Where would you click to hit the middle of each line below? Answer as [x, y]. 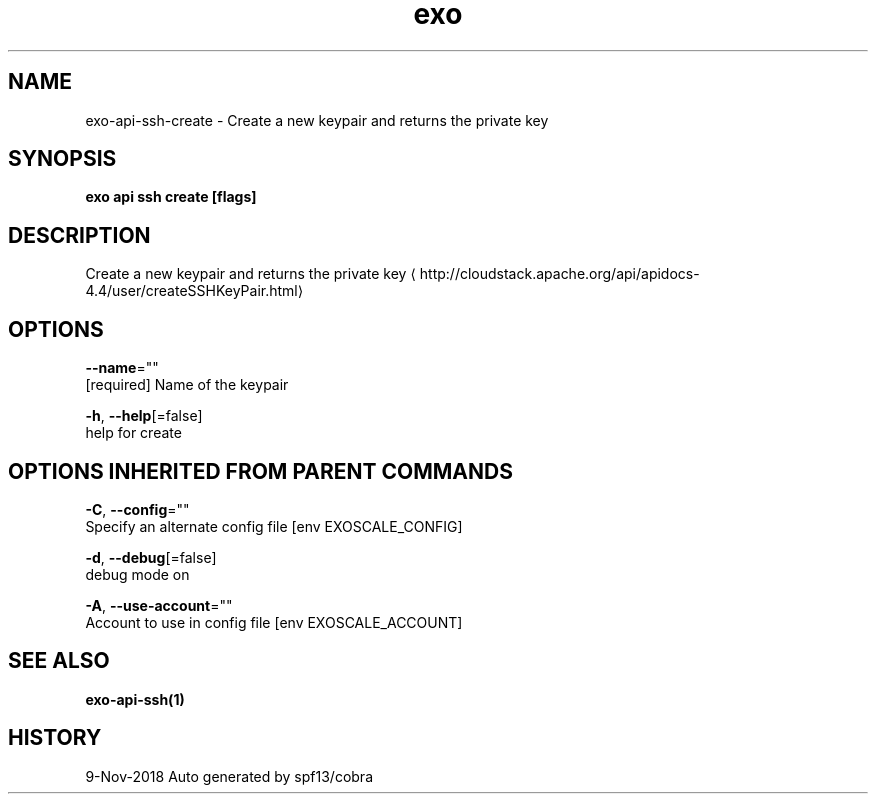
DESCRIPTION [79, 235]
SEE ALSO [59, 661]
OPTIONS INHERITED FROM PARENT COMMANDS [260, 471]
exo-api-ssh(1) [135, 699]
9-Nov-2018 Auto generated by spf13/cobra [229, 776]
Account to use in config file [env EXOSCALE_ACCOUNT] [274, 622]
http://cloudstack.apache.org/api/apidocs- [559, 274]
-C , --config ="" [137, 509]
